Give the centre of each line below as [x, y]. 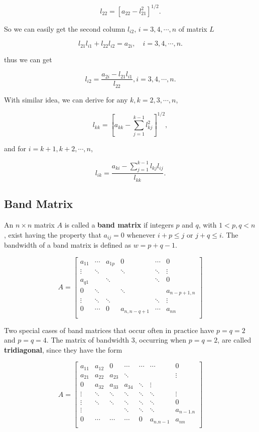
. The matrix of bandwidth [88, 340]
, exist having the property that [53, 234]
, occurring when [161, 340]
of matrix [193, 28]
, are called [234, 340]
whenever [141, 234]
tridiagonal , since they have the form [63, 349]
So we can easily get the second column [65, 28]
